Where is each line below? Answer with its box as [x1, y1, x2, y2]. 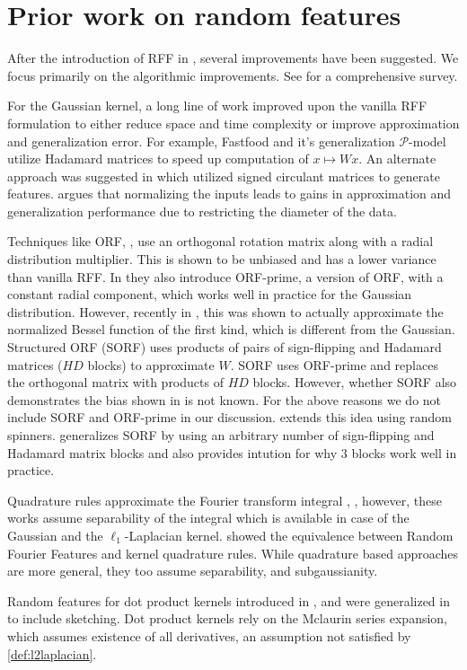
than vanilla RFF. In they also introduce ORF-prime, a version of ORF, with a [7, 267, 444, 286]
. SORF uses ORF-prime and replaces [230, 355, 438, 374]
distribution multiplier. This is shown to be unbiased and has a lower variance [7, 250, 436, 269]
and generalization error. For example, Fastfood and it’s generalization [7, 131, 395, 150]
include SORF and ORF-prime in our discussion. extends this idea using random [7, 408, 452, 427]
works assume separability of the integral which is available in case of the [7, 508, 410, 527]
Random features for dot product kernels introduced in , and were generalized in [7, 591, 450, 610]
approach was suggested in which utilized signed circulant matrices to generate [7, 166, 440, 185]
